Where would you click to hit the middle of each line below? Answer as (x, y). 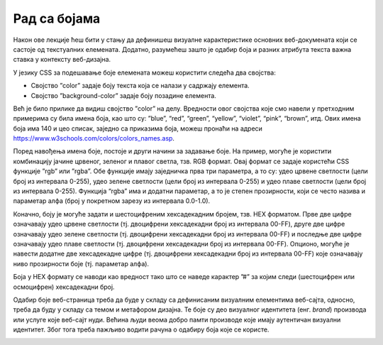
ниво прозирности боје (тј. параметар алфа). (81, 263)
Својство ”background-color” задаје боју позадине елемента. (123, 95)
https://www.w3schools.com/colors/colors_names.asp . (94, 138)
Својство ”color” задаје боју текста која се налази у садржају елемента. (140, 86)
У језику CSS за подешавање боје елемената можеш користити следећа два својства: (144, 72)
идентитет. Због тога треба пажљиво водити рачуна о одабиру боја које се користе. (141, 329)
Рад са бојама (57, 18)
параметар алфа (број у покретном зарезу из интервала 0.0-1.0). (112, 201)
